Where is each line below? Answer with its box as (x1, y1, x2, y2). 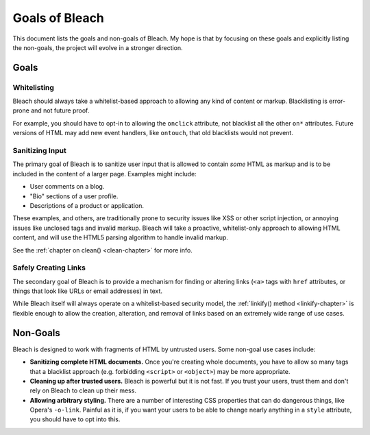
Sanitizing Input (12, 146, 66, 156)
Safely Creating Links (12, 263, 86, 272)
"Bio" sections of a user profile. (29, 192, 119, 200)
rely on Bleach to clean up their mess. (29, 386, 137, 395)
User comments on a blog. (29, 183, 105, 191)
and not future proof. (31, 106, 90, 115)
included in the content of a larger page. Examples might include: (12, 169, 197, 178)
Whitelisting (12, 82, 55, 92)
